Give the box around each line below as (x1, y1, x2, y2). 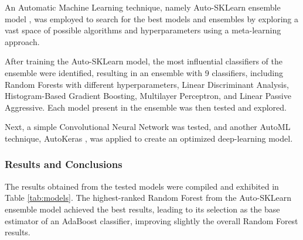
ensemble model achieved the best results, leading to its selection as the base (5, 203, 280, 215)
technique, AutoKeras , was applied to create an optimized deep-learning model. (5, 132, 293, 144)
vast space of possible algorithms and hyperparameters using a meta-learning (5, 24, 281, 36)
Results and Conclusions (5, 157, 122, 172)
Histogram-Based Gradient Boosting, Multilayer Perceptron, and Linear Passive (5, 90, 291, 102)
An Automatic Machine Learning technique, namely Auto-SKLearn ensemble (5, 1, 281, 13)
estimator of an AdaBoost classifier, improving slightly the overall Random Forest (5, 214, 298, 227)
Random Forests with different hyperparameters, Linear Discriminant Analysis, (5, 78, 289, 90)
